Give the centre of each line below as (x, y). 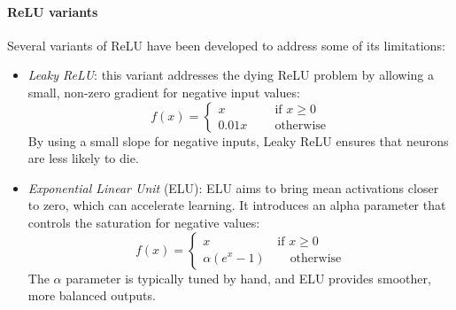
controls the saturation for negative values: (144, 222)
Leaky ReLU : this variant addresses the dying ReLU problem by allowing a (231, 75)
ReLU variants (53, 11)
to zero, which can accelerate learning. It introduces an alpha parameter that (237, 205)
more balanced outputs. (92, 295)
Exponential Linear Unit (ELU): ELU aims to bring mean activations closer (233, 187)
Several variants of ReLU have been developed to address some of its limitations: (226, 45)
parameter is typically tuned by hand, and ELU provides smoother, (248, 278)
